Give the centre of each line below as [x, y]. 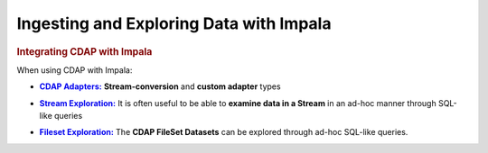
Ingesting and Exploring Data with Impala [174, 23]
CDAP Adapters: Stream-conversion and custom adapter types [160, 86]
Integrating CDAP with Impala [84, 51]
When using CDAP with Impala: [75, 70]
